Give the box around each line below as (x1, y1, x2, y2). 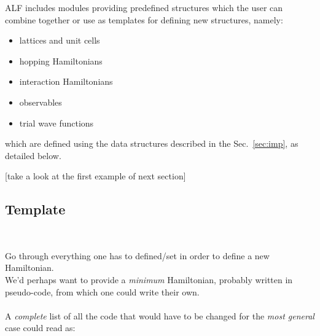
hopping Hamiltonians (19, 54, 103, 67)
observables (19, 95, 62, 108)
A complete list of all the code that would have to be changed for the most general (5, 309, 314, 322)
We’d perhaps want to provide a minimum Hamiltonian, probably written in (5, 273, 293, 286)
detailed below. (5, 149, 61, 162)
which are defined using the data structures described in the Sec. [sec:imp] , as (5, 137, 299, 150)
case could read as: (5, 321, 76, 334)
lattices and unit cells (19, 34, 100, 47)
